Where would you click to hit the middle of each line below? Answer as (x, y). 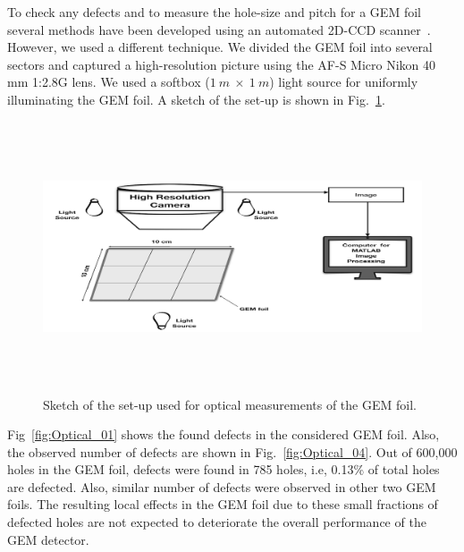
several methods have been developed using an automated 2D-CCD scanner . (219, 29)
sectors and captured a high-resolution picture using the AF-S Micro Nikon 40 (222, 64)
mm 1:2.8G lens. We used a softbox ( (109, 82)
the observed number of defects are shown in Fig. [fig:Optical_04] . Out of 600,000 (232, 451)
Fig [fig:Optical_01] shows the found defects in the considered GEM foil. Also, (224, 434)
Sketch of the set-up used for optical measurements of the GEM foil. (230, 404)
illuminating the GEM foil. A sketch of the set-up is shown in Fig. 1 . (196, 99)
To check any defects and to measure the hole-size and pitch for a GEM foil (214, 12)
